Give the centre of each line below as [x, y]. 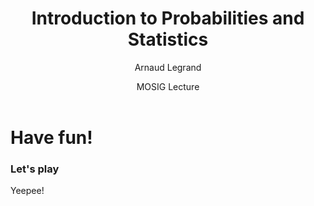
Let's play [35, 169]
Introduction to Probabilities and [168, 18]
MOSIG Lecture [168, 86]
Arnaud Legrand [168, 67]
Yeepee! [27, 191]
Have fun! [51, 137]
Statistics [168, 39]
